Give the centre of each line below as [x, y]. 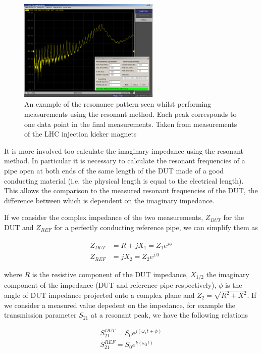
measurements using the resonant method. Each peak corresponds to [130, 114]
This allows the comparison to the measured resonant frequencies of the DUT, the [131, 190]
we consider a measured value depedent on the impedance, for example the [120, 305]
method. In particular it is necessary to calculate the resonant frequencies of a [125, 161]
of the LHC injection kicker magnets [81, 134]
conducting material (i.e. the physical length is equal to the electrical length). [124, 180]
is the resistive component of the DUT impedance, [110, 274]
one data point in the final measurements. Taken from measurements [131, 124]
